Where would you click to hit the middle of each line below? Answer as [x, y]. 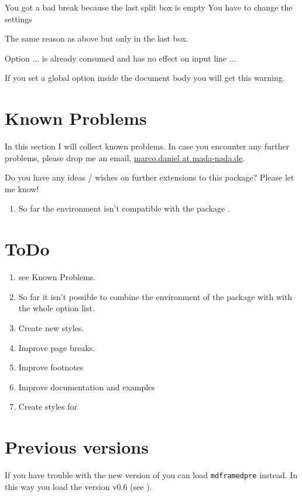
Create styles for [48, 406]
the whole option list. [56, 308]
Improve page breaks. [57, 347]
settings [18, 18]
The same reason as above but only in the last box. [97, 38]
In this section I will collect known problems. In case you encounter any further [147, 146]
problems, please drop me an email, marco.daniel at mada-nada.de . [125, 157]
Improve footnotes [51, 367]
